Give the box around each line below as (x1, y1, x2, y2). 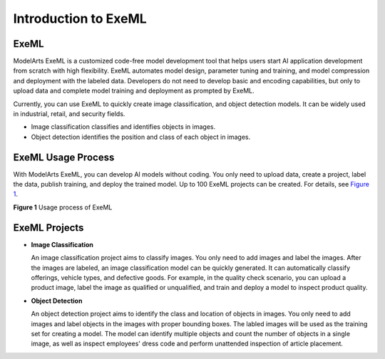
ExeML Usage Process (13, 151, 115, 163)
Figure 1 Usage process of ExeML (13, 203, 113, 212)
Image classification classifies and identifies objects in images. (31, 123, 216, 131)
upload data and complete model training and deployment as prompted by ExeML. (13, 86, 255, 95)
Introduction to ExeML (13, 11, 148, 26)
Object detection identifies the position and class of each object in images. (31, 132, 251, 141)
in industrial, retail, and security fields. (13, 110, 125, 118)
